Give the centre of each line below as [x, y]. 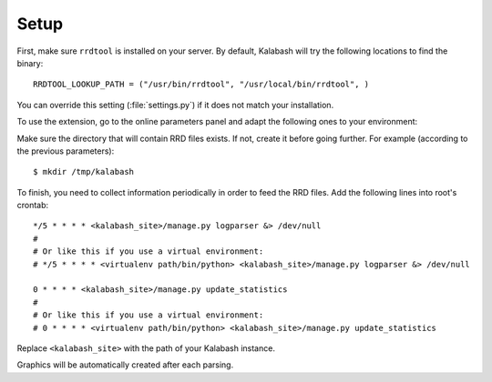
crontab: [33, 206]
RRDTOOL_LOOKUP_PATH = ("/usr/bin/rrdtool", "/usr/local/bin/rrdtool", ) [201, 85]
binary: [30, 63]
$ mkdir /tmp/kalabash [84, 172]
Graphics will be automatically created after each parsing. [125, 365]
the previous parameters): [66, 151]
